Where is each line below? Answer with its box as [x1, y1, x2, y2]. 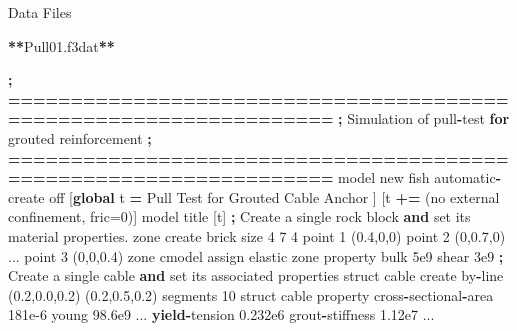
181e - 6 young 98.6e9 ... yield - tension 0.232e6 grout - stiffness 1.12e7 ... [8, 304, 435, 325]
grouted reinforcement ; [8, 127, 152, 148]
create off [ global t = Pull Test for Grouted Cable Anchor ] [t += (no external [8, 186, 500, 207]
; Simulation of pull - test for [338, 108, 510, 129]
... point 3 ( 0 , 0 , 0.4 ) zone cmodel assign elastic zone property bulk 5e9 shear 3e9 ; [8, 245, 504, 266]
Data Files [8, 2, 72, 22]
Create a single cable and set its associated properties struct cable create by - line [8, 265, 504, 286]
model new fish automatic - [338, 167, 502, 188]
